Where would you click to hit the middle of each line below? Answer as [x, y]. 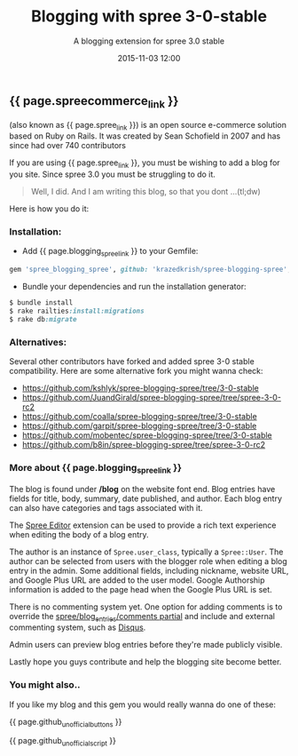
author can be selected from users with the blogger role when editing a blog [149, 561]
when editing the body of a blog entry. [79, 534]
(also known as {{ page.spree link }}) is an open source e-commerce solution [148, 126]
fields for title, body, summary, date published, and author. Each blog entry [145, 498]
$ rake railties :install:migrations [77, 311]
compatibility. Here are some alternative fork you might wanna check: [136, 371]
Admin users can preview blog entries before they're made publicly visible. [146, 645]
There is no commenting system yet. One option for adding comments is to [146, 607]
